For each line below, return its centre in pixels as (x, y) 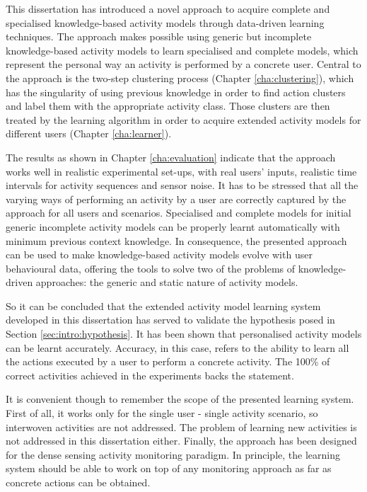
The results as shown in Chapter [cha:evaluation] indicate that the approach (171, 157)
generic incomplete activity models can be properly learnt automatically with (173, 226)
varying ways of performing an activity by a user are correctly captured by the (176, 199)
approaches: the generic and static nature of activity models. (167, 282)
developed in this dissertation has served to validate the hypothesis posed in (170, 320)
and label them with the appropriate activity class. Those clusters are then (168, 106)
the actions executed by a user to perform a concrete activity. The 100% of (168, 361)
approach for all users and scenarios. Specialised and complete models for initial (179, 213)
